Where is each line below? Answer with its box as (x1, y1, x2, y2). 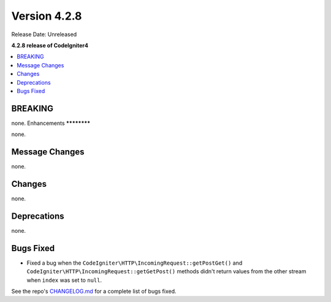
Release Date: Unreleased (11, 31, 77, 38)
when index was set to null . (26, 276, 102, 284)
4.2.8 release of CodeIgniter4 (11, 42, 89, 49)
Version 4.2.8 (11, 9, 82, 23)
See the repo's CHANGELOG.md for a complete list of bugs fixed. (11, 287, 177, 295)
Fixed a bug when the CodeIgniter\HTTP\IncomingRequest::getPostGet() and (26, 259, 243, 266)
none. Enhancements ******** (11, 119, 91, 127)
